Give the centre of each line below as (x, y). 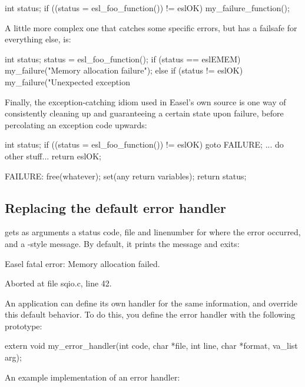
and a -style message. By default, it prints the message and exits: (122, 243)
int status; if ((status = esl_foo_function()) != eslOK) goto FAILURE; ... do (144, 144)
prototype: (24, 326)
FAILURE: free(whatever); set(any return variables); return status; (126, 176)
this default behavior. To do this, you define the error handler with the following (150, 314)
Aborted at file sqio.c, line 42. (58, 283)
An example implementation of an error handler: (92, 377)
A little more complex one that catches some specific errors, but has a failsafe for (151, 27)
